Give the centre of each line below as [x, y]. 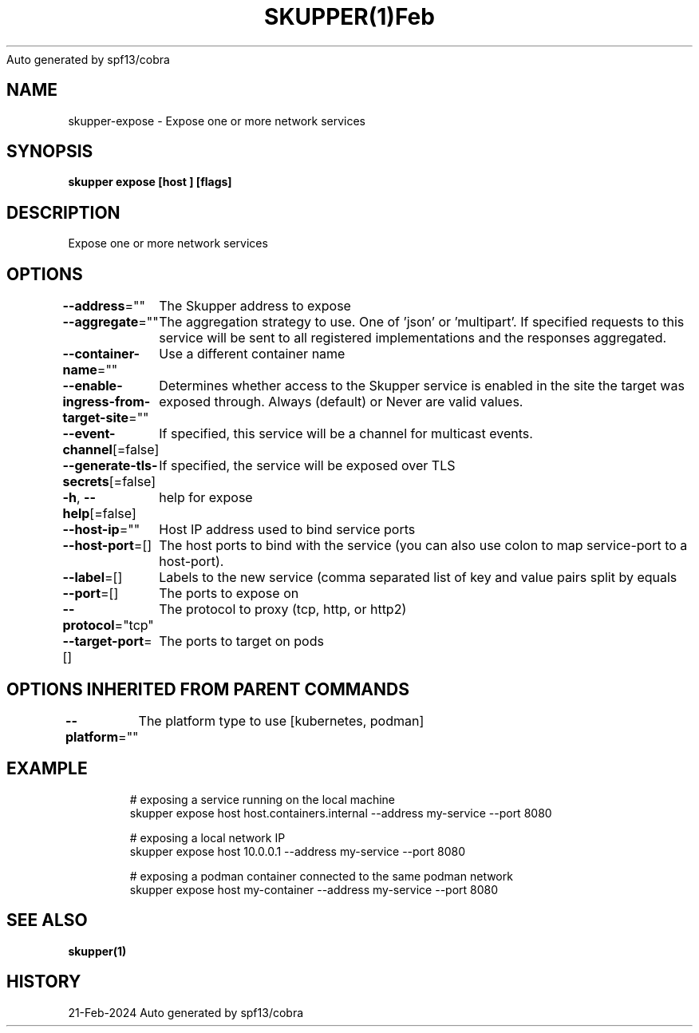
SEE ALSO [47, 920]
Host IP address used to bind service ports [287, 530]
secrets [86, 482]
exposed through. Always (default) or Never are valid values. [341, 402]
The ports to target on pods [241, 641]
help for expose [206, 498]
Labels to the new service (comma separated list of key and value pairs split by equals [418, 578]
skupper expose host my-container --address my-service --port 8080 [314, 889]
